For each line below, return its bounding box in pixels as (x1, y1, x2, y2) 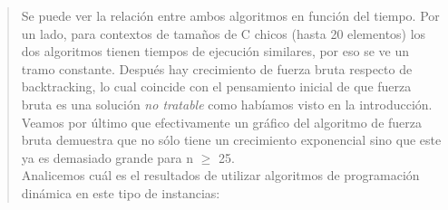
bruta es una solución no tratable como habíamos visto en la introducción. (21, 94, 433, 113)
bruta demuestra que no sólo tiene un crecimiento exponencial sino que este (21, 130, 442, 149)
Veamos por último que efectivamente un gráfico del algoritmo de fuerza (21, 112, 423, 131)
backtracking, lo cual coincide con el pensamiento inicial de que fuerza (21, 77, 412, 96)
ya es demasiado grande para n (21, 148, 194, 167)
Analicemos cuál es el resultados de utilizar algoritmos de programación (21, 166, 420, 185)
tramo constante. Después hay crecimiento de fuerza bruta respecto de (21, 59, 413, 78)
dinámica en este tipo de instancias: (21, 183, 220, 202)
